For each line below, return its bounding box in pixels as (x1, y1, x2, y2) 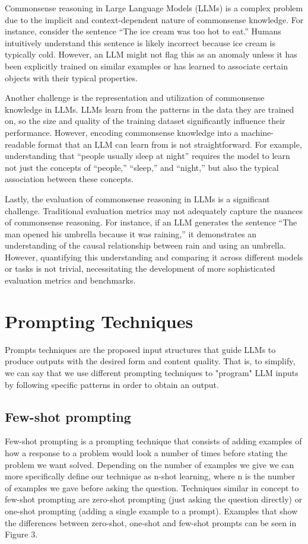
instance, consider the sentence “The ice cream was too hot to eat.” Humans (5, 25, 281, 37)
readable (5, 138, 36, 150)
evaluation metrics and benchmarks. (5, 274, 136, 287)
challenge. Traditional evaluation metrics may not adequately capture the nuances (5, 204, 303, 217)
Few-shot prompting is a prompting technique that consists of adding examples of (5, 435, 302, 447)
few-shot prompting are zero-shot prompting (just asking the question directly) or (5, 493, 303, 505)
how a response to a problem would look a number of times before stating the (5, 446, 288, 459)
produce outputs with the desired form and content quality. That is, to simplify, (5, 355, 296, 367)
